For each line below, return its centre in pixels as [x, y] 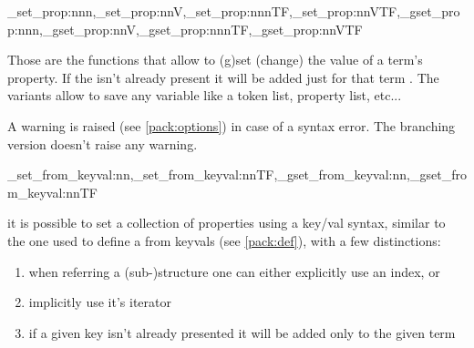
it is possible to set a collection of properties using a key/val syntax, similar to [227, 223]
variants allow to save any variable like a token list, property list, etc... [205, 95]
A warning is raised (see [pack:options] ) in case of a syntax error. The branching [232, 125]
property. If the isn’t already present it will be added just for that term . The [223, 77]
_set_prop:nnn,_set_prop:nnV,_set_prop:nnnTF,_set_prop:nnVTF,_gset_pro [234, 11]
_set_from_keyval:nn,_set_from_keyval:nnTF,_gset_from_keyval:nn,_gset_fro [237, 174]
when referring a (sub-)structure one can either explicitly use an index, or [234, 271]
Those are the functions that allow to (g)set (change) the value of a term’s [215, 60]
